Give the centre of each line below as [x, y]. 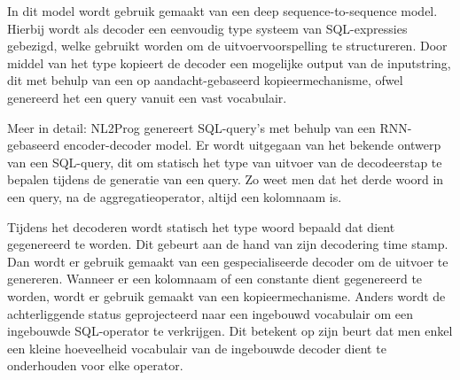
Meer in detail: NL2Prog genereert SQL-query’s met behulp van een [191, 127]
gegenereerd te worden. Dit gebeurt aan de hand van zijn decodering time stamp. [228, 244]
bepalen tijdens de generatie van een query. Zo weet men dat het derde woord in [226, 179]
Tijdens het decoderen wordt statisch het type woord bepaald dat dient [201, 226]
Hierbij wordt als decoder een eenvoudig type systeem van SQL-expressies [207, 28]
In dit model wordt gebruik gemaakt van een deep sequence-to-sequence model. [222, 11]
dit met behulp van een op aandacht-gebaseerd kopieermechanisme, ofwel [205, 80]
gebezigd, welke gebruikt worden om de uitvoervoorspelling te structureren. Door [227, 46]
